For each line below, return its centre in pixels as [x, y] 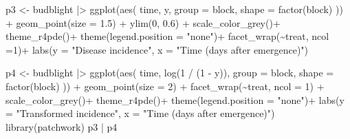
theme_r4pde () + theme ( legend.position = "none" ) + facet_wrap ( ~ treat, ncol [167, 36]
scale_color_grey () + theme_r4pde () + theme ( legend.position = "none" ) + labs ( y [175, 99]
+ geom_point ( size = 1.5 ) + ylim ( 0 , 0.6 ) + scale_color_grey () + [143, 22]
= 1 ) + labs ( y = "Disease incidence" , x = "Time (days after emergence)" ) [157, 49]
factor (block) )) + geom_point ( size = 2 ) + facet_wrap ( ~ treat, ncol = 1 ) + [165, 86]
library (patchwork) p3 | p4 [62, 126]
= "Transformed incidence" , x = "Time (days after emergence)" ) [140, 113]
